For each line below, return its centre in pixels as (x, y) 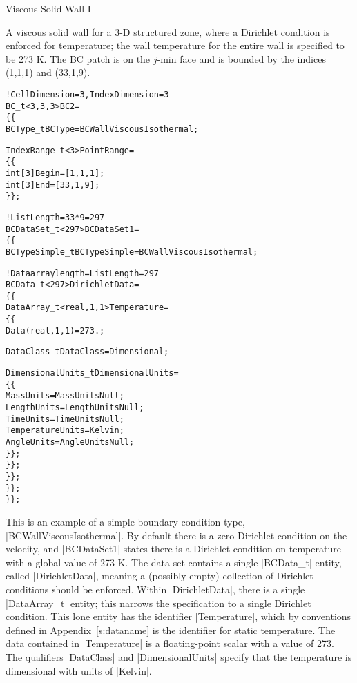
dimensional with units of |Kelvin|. (79, 670)
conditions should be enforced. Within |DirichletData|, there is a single (155, 589)
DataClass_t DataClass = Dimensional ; (87, 352)
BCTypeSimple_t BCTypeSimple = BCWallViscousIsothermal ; (132, 252)
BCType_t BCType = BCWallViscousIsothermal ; (102, 129)
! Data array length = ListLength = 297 (82, 273)
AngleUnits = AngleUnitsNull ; (70, 442)
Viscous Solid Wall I (48, 8)
